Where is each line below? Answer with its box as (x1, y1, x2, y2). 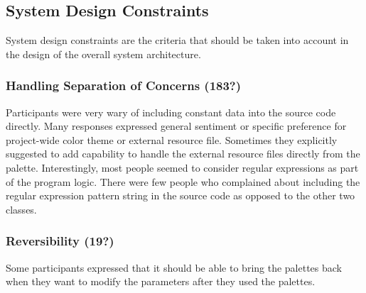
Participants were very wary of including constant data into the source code (6, 104, 336, 119)
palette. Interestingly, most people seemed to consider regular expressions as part (6, 160, 359, 175)
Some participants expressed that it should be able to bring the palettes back (6, 260, 343, 275)
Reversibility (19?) (6, 232, 114, 250)
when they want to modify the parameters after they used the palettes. (6, 274, 316, 289)
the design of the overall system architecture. (6, 46, 201, 61)
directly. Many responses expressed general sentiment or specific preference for (6, 118, 347, 133)
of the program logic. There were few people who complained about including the (6, 174, 360, 189)
